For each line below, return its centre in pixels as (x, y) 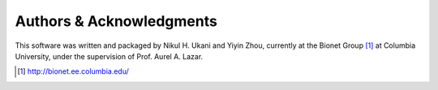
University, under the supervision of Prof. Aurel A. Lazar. (109, 56)
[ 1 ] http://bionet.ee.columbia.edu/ (73, 71)
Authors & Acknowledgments (116, 21)
